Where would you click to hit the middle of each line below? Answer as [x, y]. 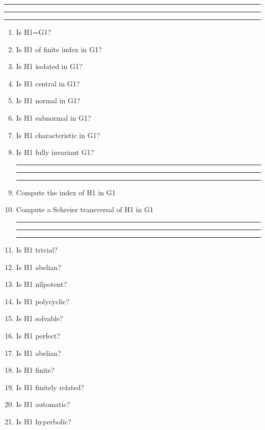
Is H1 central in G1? [48, 83]
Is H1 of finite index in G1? [59, 49]
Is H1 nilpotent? [42, 284]
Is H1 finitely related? [50, 387]
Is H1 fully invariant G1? [55, 152]
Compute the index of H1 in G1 [66, 192]
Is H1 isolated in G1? [49, 66]
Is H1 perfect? [38, 335]
